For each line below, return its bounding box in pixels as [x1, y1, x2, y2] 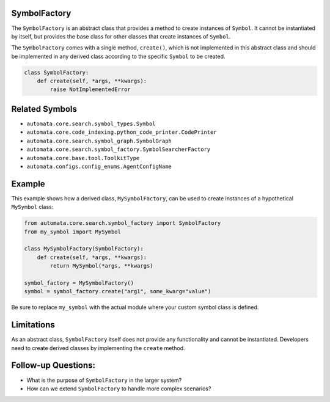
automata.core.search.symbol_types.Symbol [26, 120, 156, 127]
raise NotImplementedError [50, 86, 131, 93]
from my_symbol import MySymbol [24, 228, 122, 235]
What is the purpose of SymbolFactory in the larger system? [26, 376, 182, 384]
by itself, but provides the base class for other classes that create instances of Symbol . [11, 32, 231, 40]
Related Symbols [11, 104, 78, 114]
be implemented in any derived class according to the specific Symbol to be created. [11, 53, 226, 60]
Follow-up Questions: [11, 360, 96, 371]
